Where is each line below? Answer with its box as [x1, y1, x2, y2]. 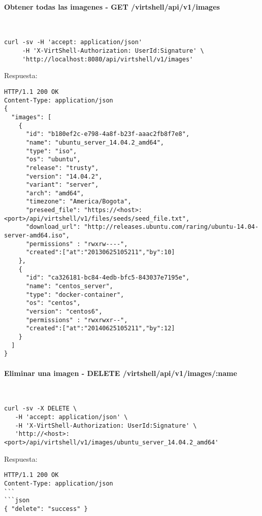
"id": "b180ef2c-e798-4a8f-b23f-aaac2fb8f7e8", [25, 130, 190, 138]
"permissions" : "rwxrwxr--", [25, 316, 128, 324]
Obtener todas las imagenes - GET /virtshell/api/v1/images [4, 1, 220, 12]
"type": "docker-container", [25, 291, 124, 298]
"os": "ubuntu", [25, 156, 81, 163]
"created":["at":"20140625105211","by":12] [25, 325, 175, 332]
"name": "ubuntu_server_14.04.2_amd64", [25, 139, 164, 146]
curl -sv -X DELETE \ [4, 405, 77, 412]
